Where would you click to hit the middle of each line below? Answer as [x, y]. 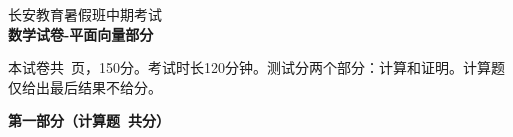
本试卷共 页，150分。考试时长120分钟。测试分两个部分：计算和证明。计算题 [256, 67]
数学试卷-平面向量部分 [81, 33]
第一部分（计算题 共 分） [89, 120]
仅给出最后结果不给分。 [85, 86]
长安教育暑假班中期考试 [85, 14]
